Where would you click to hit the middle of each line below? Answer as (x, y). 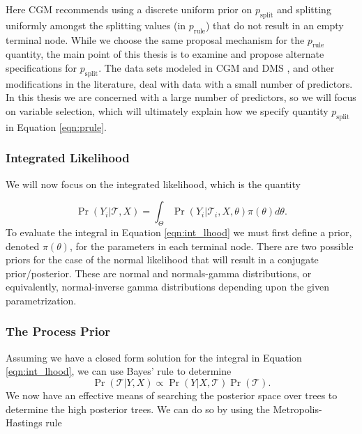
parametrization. (41, 300)
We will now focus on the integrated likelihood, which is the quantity (153, 184)
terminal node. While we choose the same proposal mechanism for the (155, 39)
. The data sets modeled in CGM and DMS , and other (217, 67)
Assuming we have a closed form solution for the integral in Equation (154, 357)
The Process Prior (58, 331)
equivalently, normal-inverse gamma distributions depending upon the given (167, 287)
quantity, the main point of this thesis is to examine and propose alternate (165, 54)
